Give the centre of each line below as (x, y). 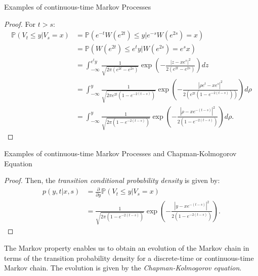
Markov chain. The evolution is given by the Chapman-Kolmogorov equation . (123, 268)
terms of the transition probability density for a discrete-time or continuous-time (129, 258)
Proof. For (20, 24)
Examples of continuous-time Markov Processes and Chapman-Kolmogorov (120, 153)
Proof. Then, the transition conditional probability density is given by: (112, 180)
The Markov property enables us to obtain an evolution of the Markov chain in (127, 248)
